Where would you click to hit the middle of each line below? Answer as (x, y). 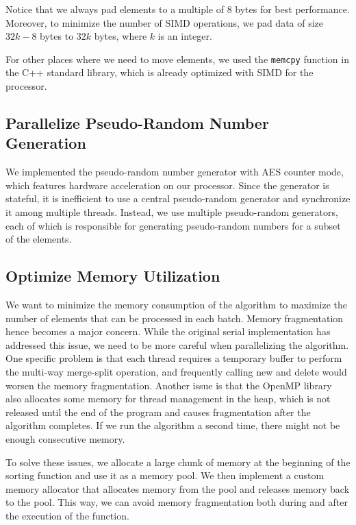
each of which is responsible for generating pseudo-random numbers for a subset (173, 225)
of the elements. (39, 239)
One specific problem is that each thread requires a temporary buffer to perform (174, 358)
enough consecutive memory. (65, 438)
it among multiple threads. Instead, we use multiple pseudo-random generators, (172, 212)
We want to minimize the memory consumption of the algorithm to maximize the (177, 304)
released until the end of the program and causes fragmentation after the (158, 412)
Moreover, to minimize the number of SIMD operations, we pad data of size (165, 22)
